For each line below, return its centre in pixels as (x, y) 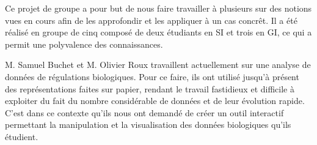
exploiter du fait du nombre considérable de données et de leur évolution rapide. (155, 101)
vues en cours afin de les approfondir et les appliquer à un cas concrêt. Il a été (151, 20)
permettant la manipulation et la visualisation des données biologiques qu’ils (148, 125)
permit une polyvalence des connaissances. (84, 44)
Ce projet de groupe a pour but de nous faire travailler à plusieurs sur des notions (158, 8)
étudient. (22, 136)
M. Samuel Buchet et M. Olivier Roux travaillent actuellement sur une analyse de (158, 65)
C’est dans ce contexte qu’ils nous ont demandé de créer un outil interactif (144, 112)
